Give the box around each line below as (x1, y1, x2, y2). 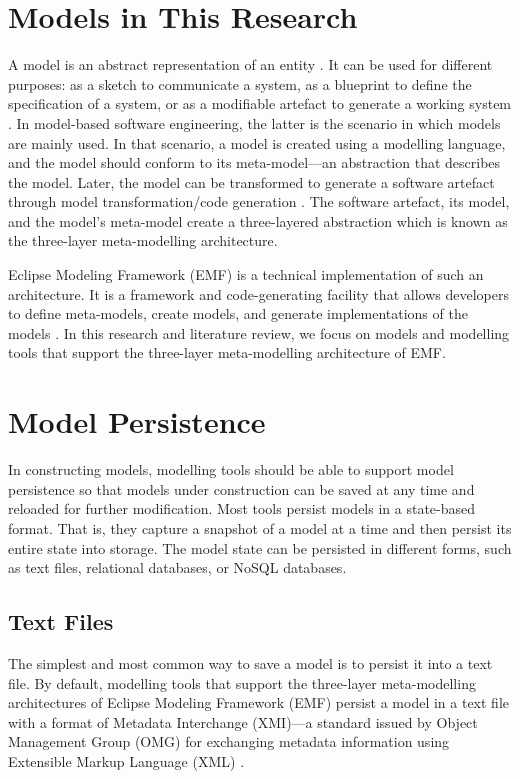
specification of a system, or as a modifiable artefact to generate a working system (8, 93, 512, 114)
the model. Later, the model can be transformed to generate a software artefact (8, 171, 495, 192)
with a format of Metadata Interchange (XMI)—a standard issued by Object (8, 711, 478, 732)
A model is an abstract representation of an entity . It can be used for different (8, 54, 493, 75)
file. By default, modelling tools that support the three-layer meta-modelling (8, 672, 476, 693)
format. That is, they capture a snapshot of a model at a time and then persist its (8, 517, 512, 538)
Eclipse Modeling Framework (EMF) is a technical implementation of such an (8, 264, 484, 285)
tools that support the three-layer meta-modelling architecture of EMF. (8, 342, 446, 363)
